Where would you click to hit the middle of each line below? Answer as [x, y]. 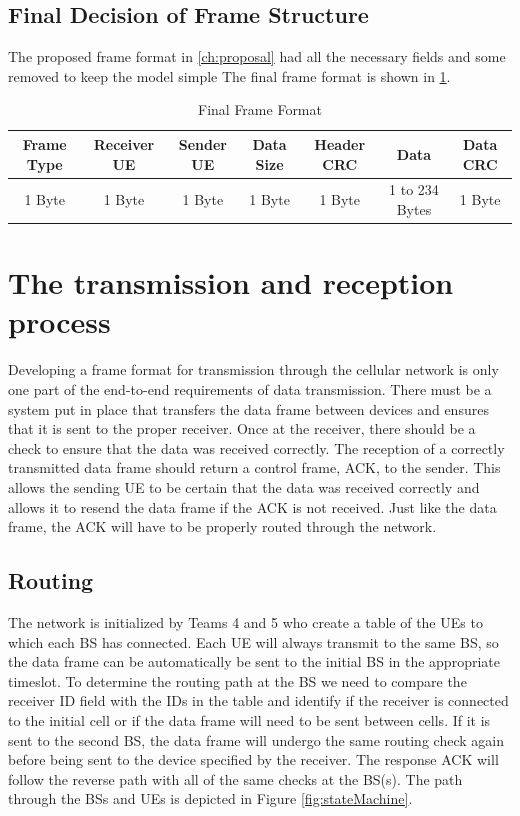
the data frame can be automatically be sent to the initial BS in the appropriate [254, 661]
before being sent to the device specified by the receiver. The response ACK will [253, 759]
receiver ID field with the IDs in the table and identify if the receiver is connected [258, 700]
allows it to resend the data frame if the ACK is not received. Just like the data [252, 506]
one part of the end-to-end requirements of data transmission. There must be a [250, 389]
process [59, 321]
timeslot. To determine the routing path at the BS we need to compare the [237, 680]
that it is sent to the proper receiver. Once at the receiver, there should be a [242, 428]
